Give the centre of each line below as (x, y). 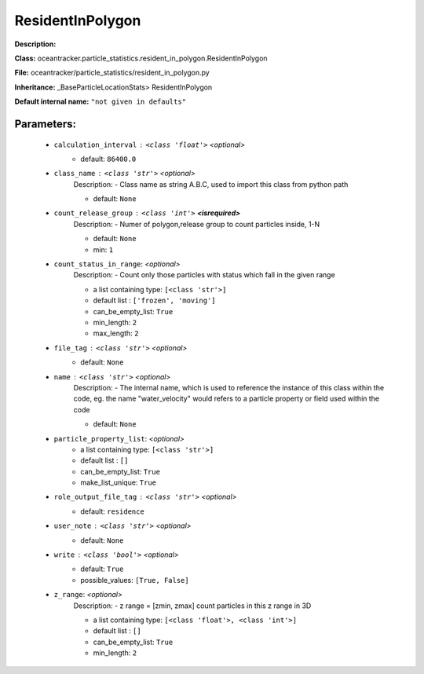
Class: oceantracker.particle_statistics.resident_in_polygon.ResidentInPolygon (141, 58)
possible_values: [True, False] (135, 580)
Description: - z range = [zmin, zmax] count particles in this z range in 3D (192, 606)
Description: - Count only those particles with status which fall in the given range (204, 275)
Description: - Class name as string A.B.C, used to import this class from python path (211, 184)
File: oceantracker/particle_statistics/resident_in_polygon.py (112, 73)
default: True (102, 569)
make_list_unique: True (119, 482)
